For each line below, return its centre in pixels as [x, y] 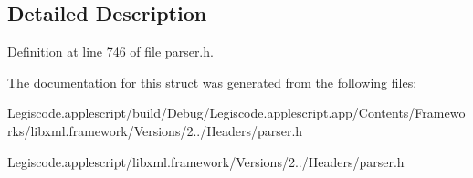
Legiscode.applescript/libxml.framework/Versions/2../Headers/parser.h [206, 161]
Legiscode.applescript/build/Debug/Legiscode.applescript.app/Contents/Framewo [236, 113]
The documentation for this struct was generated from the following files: [212, 82]
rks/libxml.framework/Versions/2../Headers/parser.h [155, 130]
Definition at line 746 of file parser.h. [110, 52]
